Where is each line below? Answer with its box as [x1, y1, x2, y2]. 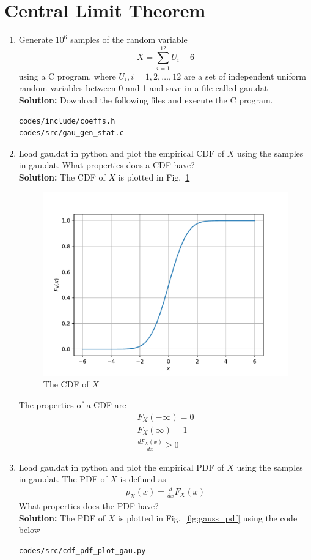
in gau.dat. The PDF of [18, 472, 108, 485]
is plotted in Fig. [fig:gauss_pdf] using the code [118, 511, 298, 524]
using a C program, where [18, 69, 116, 82]
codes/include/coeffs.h [18, 116, 115, 125]
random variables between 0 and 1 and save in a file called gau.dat [18, 81, 268, 94]
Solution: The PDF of [18, 511, 106, 524]
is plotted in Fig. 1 [118, 171, 190, 183]
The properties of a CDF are [18, 398, 126, 411]
